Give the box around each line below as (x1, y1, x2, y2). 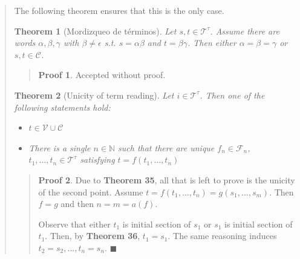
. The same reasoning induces (168, 229, 277, 242)
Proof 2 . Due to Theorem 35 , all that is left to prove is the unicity (38, 173, 295, 186)
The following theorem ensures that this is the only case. (14, 4, 224, 16)
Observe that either (38, 217, 111, 230)
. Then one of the (200, 88, 265, 101)
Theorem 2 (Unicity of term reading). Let (14, 88, 174, 101)
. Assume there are (210, 24, 279, 37)
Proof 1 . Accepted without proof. (38, 68, 166, 81)
